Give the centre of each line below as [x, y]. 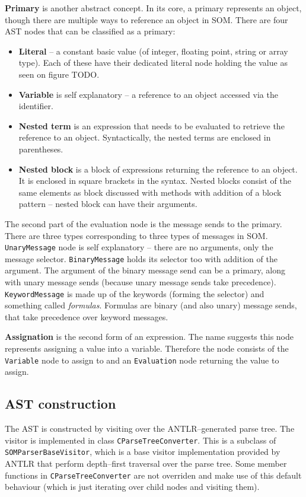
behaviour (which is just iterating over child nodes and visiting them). [132, 487]
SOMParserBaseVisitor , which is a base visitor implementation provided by [143, 452]
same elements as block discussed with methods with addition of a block [150, 192]
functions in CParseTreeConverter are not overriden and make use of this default [153, 475]
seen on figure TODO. [59, 74]
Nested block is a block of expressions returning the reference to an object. [158, 169]
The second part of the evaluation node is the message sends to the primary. [144, 223]
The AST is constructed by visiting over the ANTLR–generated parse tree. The [150, 428]
